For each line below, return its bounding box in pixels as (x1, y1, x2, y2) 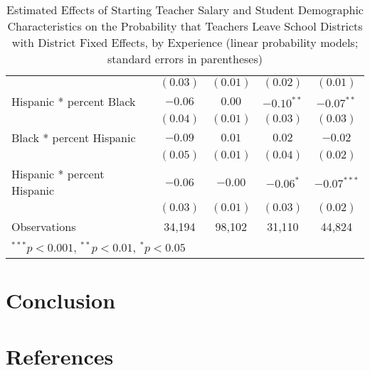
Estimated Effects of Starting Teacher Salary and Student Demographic (6, 1, 364, 18)
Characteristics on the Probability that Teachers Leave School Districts (7, 18, 363, 34)
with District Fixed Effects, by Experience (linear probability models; (11, 34, 359, 50)
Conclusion (6, 286, 116, 315)
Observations (11, 218, 76, 235)
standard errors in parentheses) (107, 50, 263, 67)
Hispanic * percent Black (11, 93, 136, 109)
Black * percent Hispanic (11, 129, 136, 146)
